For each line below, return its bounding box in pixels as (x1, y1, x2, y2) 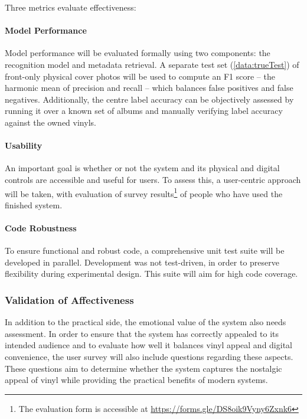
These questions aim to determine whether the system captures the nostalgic (5, 362, 282, 374)
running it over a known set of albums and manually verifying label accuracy (5, 104, 283, 117)
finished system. (5, 198, 63, 211)
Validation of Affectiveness (5, 292, 134, 307)
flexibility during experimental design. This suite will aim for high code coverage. (5, 267, 298, 280)
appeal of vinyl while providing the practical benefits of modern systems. (5, 374, 268, 386)
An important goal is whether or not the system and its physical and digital (5, 162, 280, 174)
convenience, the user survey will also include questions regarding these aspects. (5, 350, 293, 362)
